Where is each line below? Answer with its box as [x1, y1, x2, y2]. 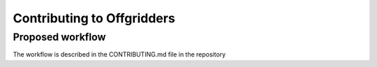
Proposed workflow [13, 31, 106, 43]
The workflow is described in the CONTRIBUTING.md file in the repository [13, 50, 226, 59]
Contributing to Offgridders [13, 10, 176, 26]
